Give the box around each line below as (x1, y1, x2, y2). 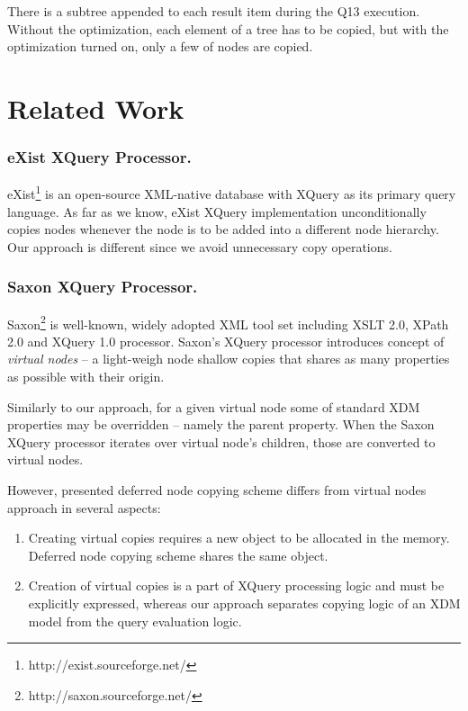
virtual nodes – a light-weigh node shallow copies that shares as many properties (7, 349, 450, 368)
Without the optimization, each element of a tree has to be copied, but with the (7, 19, 449, 38)
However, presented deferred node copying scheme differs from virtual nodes (7, 481, 427, 499)
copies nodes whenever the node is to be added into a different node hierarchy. (7, 220, 439, 238)
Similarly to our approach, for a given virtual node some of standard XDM (7, 397, 420, 416)
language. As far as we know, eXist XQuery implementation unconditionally (7, 202, 427, 220)
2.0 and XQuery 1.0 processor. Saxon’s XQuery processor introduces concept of (7, 331, 445, 350)
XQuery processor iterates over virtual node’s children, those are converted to (7, 432, 436, 451)
